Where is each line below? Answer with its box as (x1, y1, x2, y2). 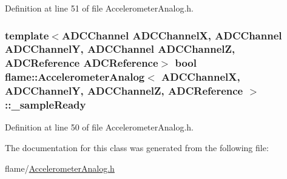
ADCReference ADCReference (5, 55, 158, 70)
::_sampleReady (5, 97, 86, 112)
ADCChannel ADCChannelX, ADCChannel (61, 27, 282, 42)
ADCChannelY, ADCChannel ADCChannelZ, (5, 41, 235, 56)
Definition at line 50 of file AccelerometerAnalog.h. (5, 121, 194, 133)
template (5, 27, 49, 42)
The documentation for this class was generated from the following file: (5, 141, 269, 154)
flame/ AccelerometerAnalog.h (5, 161, 115, 174)
